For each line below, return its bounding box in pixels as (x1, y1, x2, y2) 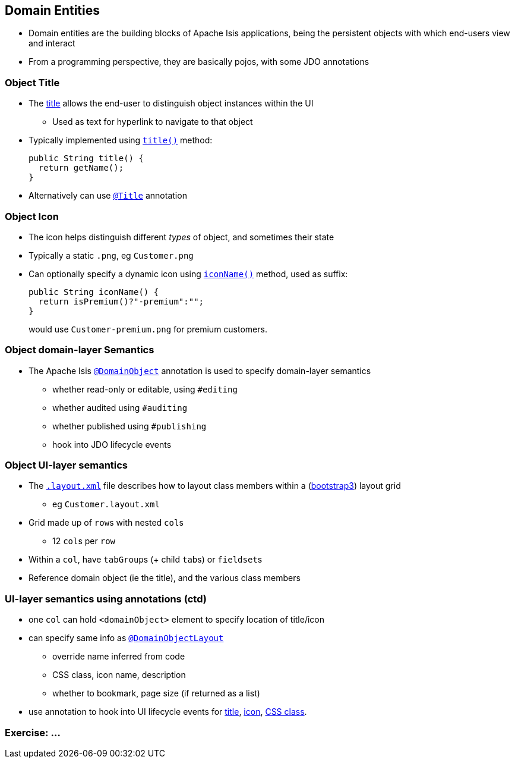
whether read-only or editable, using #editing (52, 384, 238, 394)
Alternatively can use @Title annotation (29, 190, 187, 201)
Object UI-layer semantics (5, 459, 128, 472)
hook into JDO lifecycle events (52, 439, 172, 450)
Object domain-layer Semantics (5, 344, 154, 356)
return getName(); (38, 163, 124, 173)
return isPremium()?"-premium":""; (38, 296, 204, 306)
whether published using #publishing (52, 420, 207, 431)
